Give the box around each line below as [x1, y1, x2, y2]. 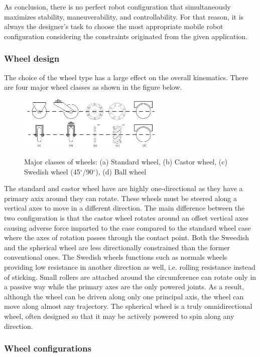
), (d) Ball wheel [95, 166, 147, 176]
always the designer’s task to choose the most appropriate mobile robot [4, 21, 223, 32]
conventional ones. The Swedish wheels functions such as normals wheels [4, 252, 227, 262]
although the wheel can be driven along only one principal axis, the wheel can [4, 291, 244, 301]
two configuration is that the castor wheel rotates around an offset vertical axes [4, 212, 248, 223]
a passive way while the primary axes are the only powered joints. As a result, [4, 281, 244, 292]
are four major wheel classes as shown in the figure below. [4, 82, 182, 92]
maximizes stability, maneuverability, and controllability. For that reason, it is [4, 11, 244, 22]
